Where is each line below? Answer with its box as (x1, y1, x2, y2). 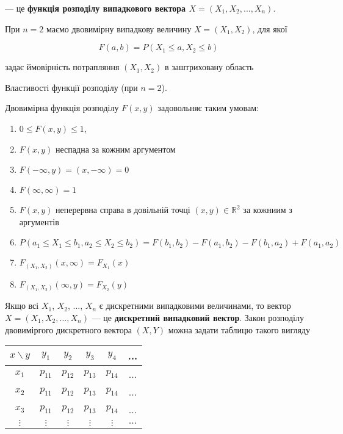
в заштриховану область (164, 60, 254, 73)
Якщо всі (5, 299, 39, 312)
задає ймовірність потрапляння (5, 60, 120, 73)
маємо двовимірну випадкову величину (46, 22, 192, 35)
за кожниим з (243, 203, 292, 216)
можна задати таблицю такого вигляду (168, 323, 310, 336)
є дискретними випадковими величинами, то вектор (99, 299, 291, 312)
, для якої (252, 22, 287, 35)
